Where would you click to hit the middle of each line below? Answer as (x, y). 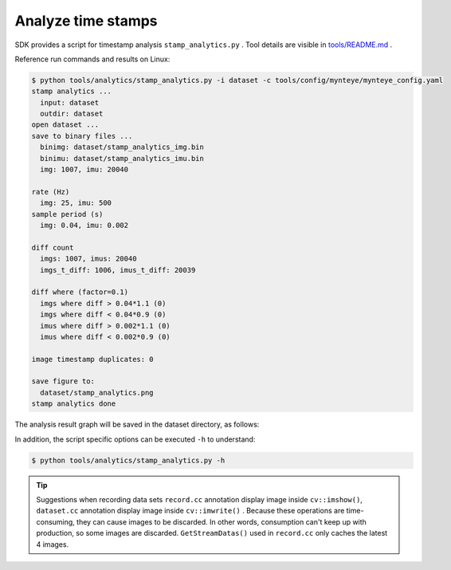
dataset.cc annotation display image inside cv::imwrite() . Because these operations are (190, 511)
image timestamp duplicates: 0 (93, 359)
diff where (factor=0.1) (80, 292)
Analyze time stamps (86, 21)
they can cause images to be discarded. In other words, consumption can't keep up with (221, 521)
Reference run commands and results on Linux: (92, 59)
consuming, (55, 521)
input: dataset (70, 102)
